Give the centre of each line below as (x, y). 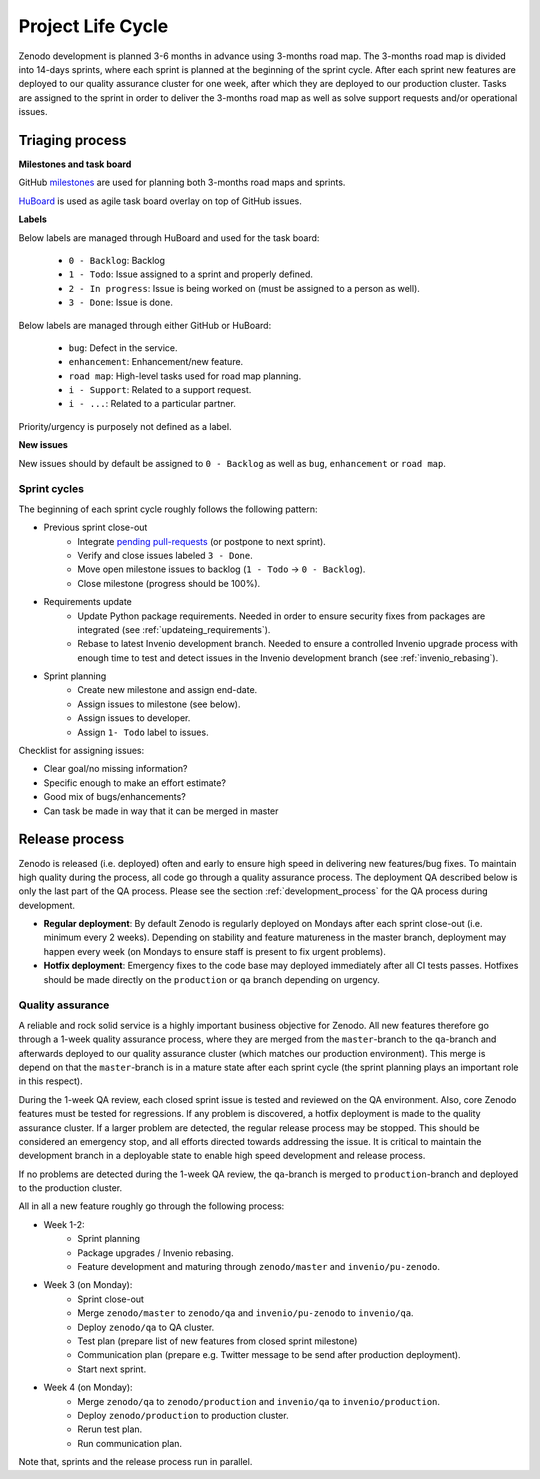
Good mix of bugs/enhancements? (115, 797)
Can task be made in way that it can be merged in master (161, 811)
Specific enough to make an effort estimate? (135, 782)
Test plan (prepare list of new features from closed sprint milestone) (217, 1341)
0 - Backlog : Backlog (116, 260)
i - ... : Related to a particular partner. (152, 404)
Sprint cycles (51, 489)
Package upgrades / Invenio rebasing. (155, 1252)
